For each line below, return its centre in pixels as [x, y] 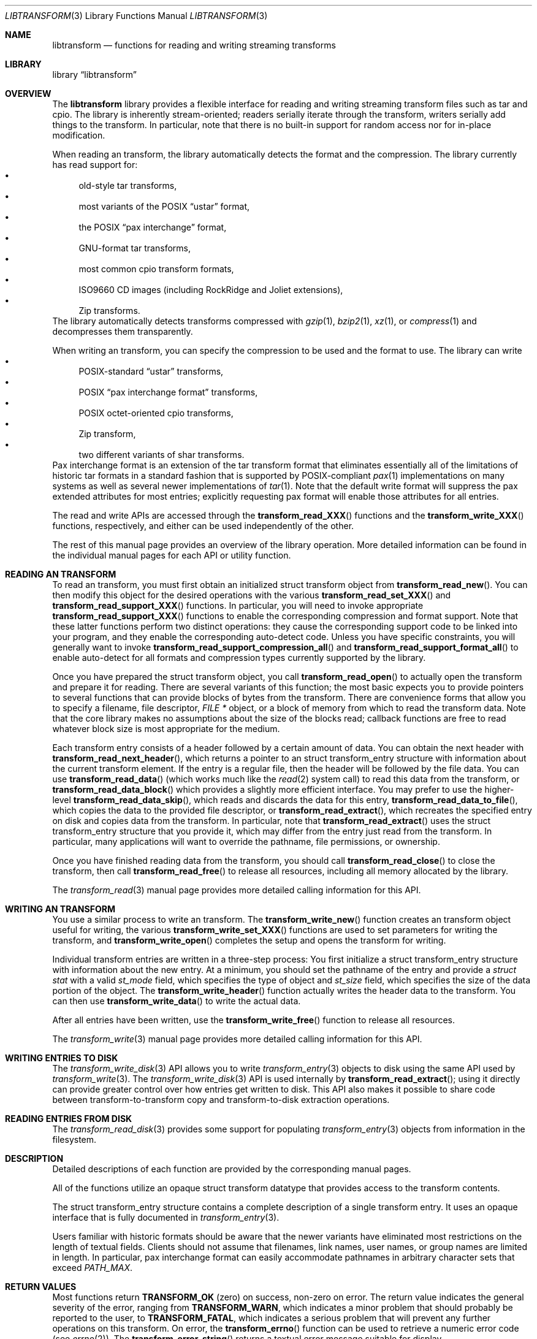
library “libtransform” [94, 74]
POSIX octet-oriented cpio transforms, [156, 413]
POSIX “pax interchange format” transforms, [168, 392]
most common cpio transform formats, [156, 269]
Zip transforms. [109, 311]
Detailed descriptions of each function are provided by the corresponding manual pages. [232, 1169]
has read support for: [95, 165]
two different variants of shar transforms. [162, 455]
